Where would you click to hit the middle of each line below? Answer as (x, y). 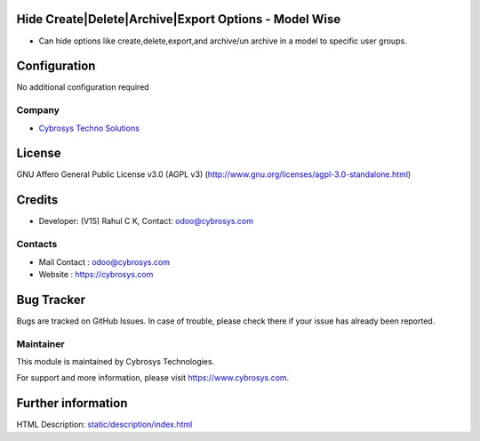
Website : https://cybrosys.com (96, 274)
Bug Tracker (51, 299)
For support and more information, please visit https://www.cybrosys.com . (153, 378)
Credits (37, 200)
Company (38, 110)
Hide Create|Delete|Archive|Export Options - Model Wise (179, 19)
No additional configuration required (83, 87)
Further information (72, 403)
